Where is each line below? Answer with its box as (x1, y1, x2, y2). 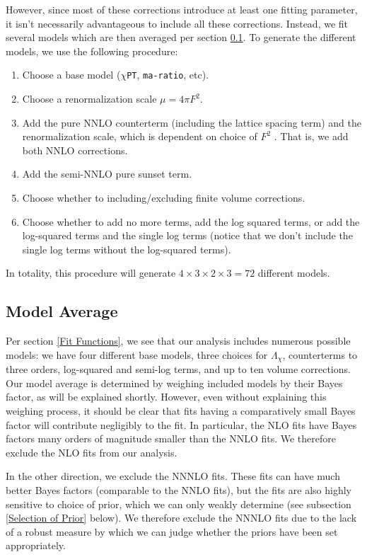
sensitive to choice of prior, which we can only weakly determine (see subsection (6, 496, 351, 511)
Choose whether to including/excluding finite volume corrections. (22, 190, 305, 205)
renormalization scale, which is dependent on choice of (22, 129, 257, 144)
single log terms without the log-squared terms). (22, 241, 231, 256)
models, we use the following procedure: (6, 43, 178, 58)
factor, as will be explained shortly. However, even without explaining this (6, 389, 327, 404)
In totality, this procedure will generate (6, 265, 176, 280)
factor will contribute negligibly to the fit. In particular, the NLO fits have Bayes (6, 417, 357, 432)
